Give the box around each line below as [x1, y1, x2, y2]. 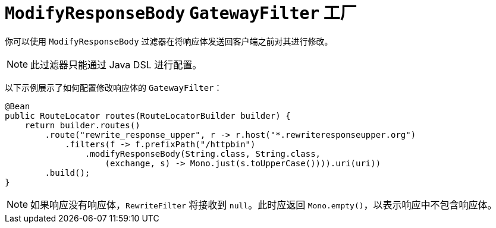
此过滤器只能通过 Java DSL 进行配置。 [30, 58, 202, 71]
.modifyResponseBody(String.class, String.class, [84, 148, 321, 159]
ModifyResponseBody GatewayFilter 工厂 [5, 3, 357, 23]
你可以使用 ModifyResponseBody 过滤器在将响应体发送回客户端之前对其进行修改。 [5, 36, 333, 46]
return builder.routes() [24, 120, 140, 130]
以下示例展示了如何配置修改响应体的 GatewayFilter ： [5, 82, 222, 93]
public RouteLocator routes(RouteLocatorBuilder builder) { [5, 110, 291, 121]
